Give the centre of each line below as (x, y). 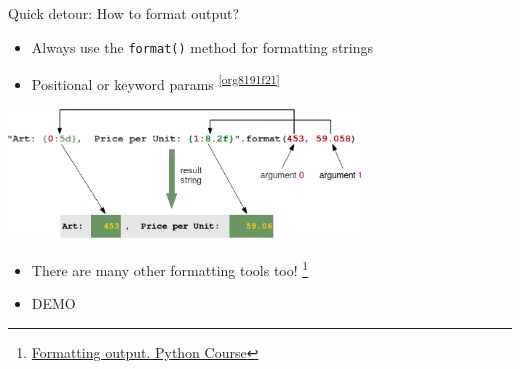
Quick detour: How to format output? (124, 13)
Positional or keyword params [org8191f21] (155, 82)
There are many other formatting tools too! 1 (170, 268)
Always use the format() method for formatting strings (202, 46)
